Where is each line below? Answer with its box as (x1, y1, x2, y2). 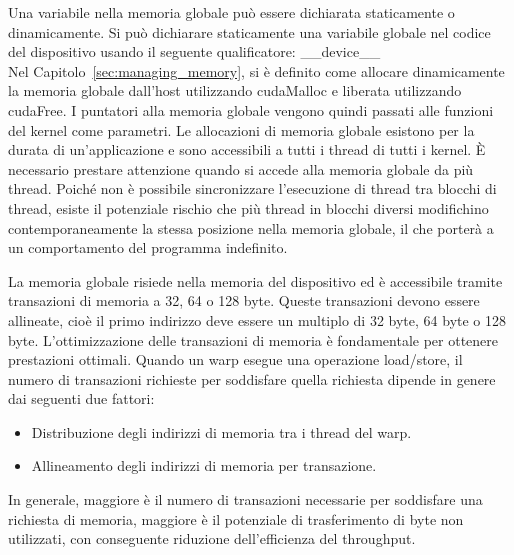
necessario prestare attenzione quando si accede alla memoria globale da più (8, 158, 474, 179)
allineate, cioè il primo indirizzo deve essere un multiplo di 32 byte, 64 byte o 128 (8, 309, 507, 330)
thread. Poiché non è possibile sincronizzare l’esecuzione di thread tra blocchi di (8, 178, 497, 199)
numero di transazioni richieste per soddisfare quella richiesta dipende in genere (8, 368, 496, 389)
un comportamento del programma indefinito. (8, 237, 288, 258)
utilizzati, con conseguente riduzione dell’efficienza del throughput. (8, 528, 416, 549)
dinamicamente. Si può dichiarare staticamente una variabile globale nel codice (8, 21, 491, 42)
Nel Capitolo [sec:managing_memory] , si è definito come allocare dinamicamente (8, 60, 505, 81)
